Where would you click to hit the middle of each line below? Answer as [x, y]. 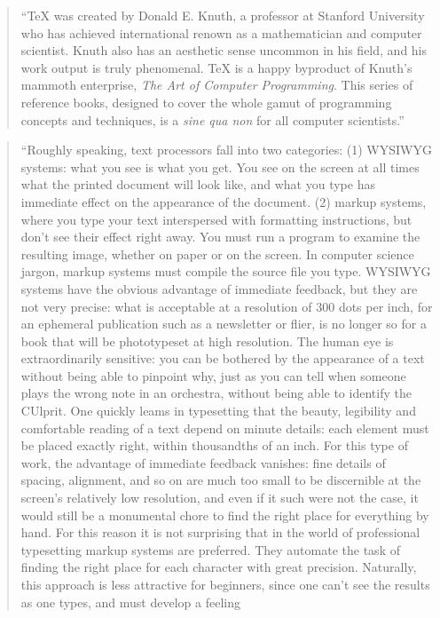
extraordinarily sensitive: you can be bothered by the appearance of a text [223, 358]
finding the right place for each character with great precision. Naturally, [219, 567]
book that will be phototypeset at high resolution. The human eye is [207, 341]
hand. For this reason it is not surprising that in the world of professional [220, 532]
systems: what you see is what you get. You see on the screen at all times [220, 166]
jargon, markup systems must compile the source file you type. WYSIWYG [226, 271]
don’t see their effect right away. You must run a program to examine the [220, 237]
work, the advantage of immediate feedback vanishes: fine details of [203, 462]
